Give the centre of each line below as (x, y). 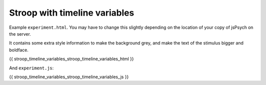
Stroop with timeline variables (72, 13)
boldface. (19, 50)
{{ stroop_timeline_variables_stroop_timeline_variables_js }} (69, 77)
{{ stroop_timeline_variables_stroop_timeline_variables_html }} (71, 59)
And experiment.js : (32, 68)
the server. (20, 34)
